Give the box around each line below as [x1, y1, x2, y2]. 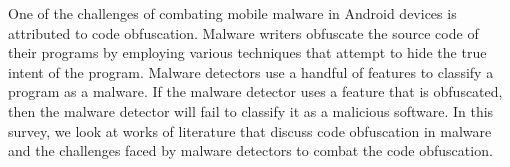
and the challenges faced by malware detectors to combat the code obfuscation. [8, 140, 493, 161]
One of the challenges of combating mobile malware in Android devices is [8, 3, 457, 23]
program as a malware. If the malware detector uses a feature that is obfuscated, [8, 81, 503, 102]
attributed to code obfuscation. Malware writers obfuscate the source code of [8, 22, 479, 43]
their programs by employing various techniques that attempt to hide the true [8, 42, 487, 63]
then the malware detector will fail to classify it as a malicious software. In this [8, 100, 494, 121]
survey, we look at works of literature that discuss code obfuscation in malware [8, 120, 492, 141]
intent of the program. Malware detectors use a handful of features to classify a [8, 61, 494, 82]
